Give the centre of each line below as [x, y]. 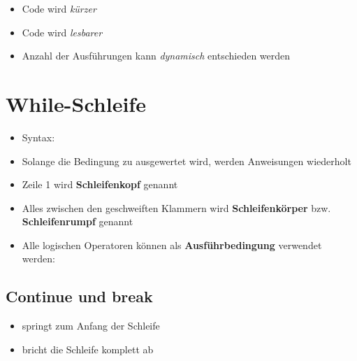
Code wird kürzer [59, 8]
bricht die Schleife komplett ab [88, 349]
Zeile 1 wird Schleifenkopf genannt [100, 184]
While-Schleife [76, 103]
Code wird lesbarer [62, 32]
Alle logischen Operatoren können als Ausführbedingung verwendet [172, 245]
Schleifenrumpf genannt [78, 221]
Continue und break [79, 296]
